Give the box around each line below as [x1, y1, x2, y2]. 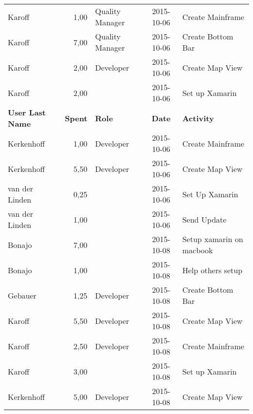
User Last [8, 107, 46, 118]
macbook [182, 245, 213, 256]
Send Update [182, 213, 227, 225]
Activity [182, 112, 214, 124]
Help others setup [182, 264, 243, 276]
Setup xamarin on [182, 233, 243, 245]
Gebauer [8, 289, 36, 301]
